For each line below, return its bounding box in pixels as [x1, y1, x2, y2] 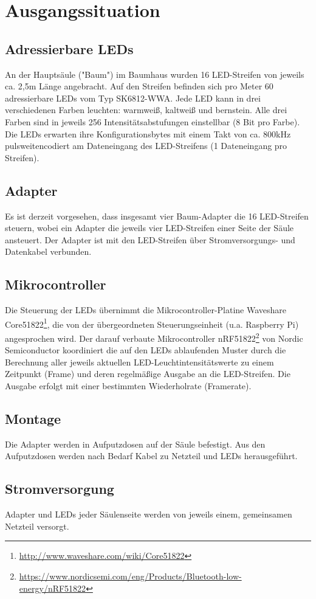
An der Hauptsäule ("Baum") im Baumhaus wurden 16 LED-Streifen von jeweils [5, 68, 304, 80]
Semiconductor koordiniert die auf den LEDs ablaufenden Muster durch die [5, 344, 286, 356]
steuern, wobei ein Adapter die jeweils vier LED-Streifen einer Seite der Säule [5, 221, 294, 234]
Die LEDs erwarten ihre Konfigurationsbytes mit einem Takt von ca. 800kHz [5, 127, 291, 140]
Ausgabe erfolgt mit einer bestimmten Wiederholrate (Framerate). [5, 379, 252, 392]
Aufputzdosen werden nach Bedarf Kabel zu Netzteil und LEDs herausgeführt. [5, 449, 298, 462]
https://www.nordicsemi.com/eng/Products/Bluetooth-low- [19, 569, 242, 582]
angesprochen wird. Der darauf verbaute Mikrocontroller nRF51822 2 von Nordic [5, 330, 303, 344]
